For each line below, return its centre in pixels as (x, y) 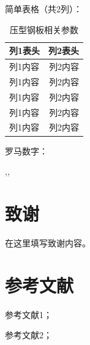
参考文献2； (28, 335)
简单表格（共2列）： (43, 9)
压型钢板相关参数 (44, 29)
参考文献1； (28, 314)
